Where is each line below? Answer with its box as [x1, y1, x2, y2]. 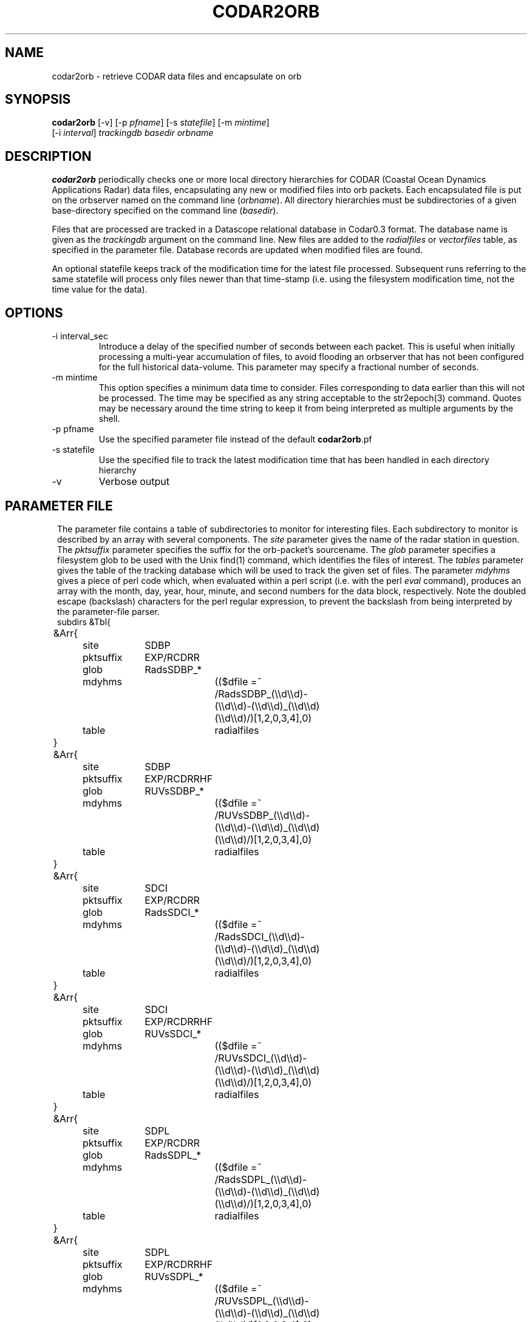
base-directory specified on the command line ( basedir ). [52, 205, 279, 216]
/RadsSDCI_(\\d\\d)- [214, 930, 305, 943]
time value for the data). [52, 284, 148, 295]
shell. [98, 413, 120, 424]
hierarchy [98, 465, 137, 476]
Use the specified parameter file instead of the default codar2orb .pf [98, 434, 372, 445]
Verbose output [98, 475, 170, 488]
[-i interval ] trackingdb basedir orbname [52, 127, 214, 138]
